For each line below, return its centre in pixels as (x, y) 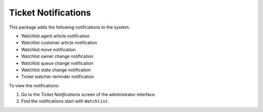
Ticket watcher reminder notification (58, 77)
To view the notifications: (34, 85)
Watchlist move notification (48, 49)
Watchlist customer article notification (59, 43)
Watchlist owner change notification (57, 56)
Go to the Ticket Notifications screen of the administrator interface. (89, 95)
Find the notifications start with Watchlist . (65, 101)
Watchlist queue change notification (57, 63)
